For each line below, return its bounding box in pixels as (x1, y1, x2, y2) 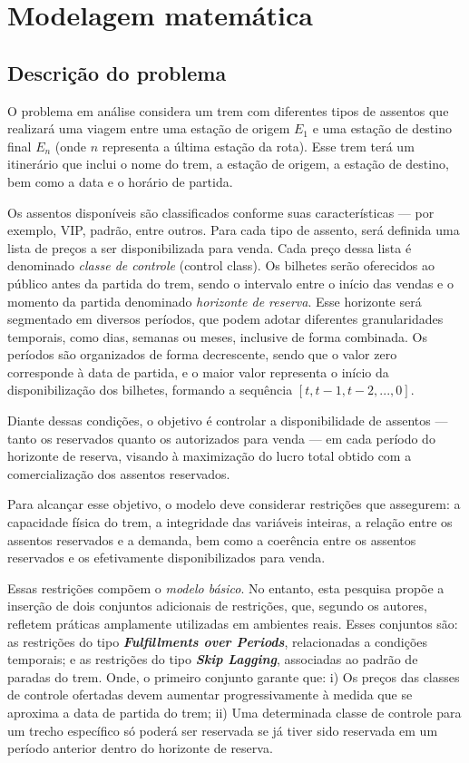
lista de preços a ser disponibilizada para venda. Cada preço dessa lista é (7, 238, 412, 257)
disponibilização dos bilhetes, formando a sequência (7, 380, 293, 399)
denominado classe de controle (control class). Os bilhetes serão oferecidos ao (7, 256, 435, 275)
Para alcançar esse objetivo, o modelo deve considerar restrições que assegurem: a (7, 494, 461, 514)
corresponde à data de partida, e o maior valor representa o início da (7, 362, 389, 381)
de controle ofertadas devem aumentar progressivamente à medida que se (7, 685, 413, 704)
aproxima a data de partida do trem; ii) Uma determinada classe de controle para (7, 702, 462, 721)
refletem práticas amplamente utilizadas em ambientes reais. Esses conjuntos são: (7, 614, 458, 633)
